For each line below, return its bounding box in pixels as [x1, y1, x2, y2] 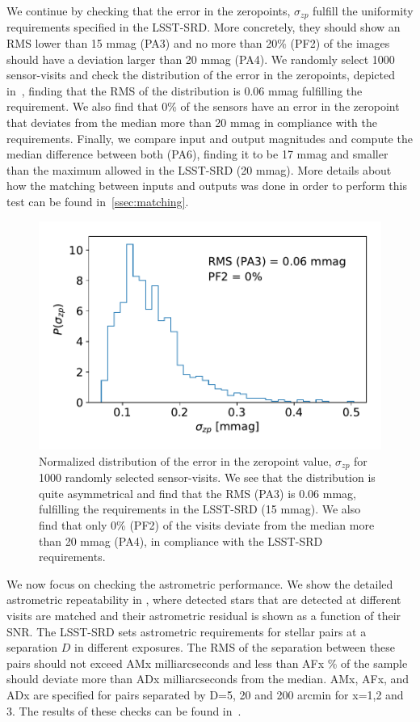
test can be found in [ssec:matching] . [6, 192, 189, 209]
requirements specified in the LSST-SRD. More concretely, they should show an [6, 19, 401, 36]
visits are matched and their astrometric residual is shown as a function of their [6, 607, 401, 624]
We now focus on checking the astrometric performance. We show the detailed [6, 575, 393, 592]
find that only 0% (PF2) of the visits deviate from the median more [39, 517, 375, 534]
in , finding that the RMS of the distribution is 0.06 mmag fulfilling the [6, 82, 363, 99]
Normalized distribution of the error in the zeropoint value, [39, 452, 332, 469]
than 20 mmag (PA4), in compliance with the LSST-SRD [39, 532, 323, 549]
